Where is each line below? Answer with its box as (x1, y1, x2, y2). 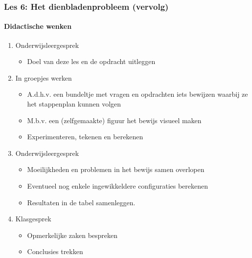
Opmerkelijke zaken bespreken (27, 230, 118, 240)
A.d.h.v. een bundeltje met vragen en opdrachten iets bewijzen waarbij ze (27, 89, 248, 99)
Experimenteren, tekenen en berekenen (27, 131, 143, 142)
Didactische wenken (4, 21, 72, 31)
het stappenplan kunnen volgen (27, 99, 121, 109)
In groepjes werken (15, 72, 72, 83)
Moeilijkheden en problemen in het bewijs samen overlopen (27, 164, 205, 174)
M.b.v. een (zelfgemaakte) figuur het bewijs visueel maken (27, 115, 202, 125)
